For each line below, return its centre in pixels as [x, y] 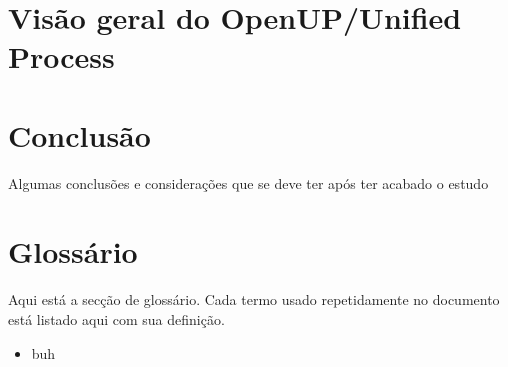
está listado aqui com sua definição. [116, 319]
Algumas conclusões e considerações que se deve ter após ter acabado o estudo [248, 182]
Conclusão [79, 134]
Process [61, 56]
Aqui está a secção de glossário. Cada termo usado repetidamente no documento [254, 299]
